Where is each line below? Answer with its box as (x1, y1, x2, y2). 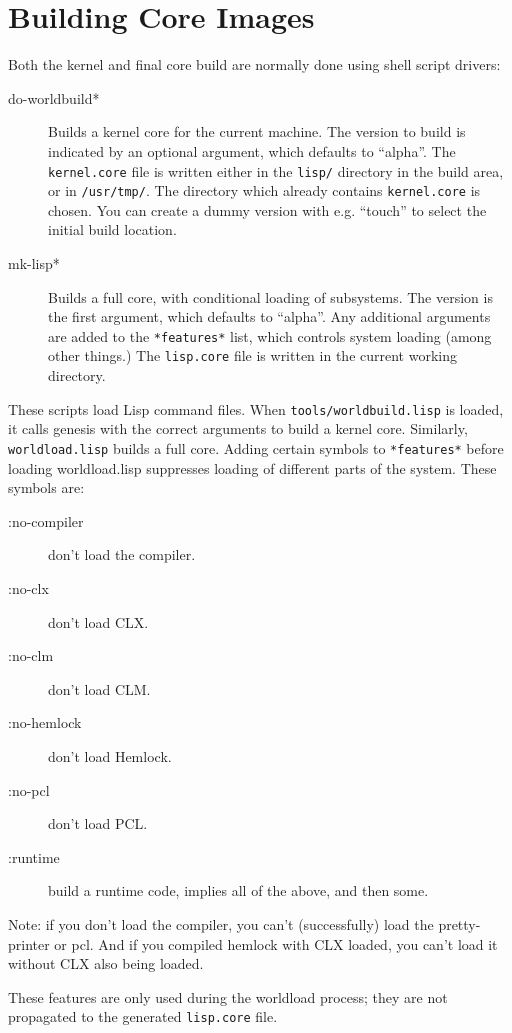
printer (8, 933, 50, 954)
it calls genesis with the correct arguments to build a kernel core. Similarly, (8, 418, 468, 439)
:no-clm (8, 645, 54, 666)
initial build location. (48, 219, 177, 240)
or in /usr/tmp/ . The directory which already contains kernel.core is (48, 180, 481, 201)
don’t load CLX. (48, 611, 149, 632)
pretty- (438, 913, 481, 934)
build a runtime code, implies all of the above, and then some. (48, 880, 429, 901)
